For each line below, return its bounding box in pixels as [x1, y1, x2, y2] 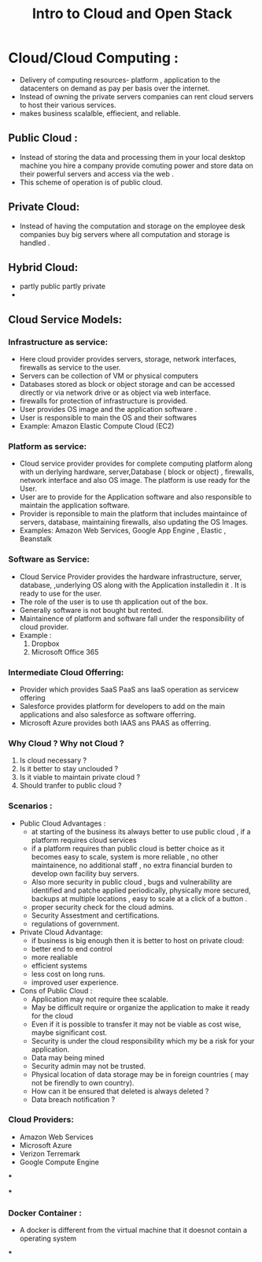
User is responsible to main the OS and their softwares [19, 413, 197, 422]
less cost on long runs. [31, 969, 105, 978]
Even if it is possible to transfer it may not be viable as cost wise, [31, 1019, 242, 1029]
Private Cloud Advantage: [19, 927, 104, 937]
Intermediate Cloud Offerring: [8, 666, 124, 677]
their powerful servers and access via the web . [19, 169, 175, 178]
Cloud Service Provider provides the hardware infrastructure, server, [19, 572, 242, 581]
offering [19, 692, 46, 702]
